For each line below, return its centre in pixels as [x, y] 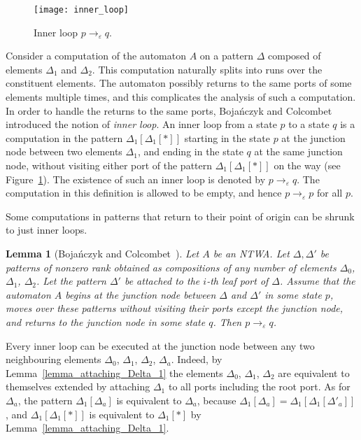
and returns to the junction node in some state [106, 321]
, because [217, 400]
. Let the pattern [71, 281]
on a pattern [227, 56]
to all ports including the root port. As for [259, 386]
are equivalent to [314, 372]
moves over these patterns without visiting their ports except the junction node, [175, 308]
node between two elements [64, 151]
